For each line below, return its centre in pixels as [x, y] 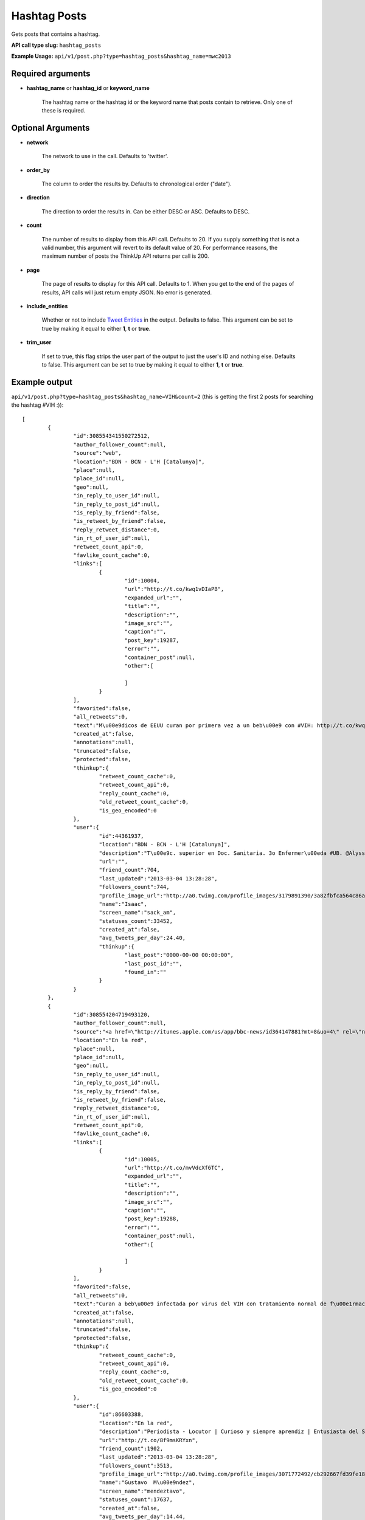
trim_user [39, 342]
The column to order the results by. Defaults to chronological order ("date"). [137, 184]
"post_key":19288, [152, 1219]
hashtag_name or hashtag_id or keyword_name [88, 88]
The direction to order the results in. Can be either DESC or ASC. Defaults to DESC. [146, 211]
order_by [38, 170]
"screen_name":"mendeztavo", [142, 1491]
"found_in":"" [145, 972]
